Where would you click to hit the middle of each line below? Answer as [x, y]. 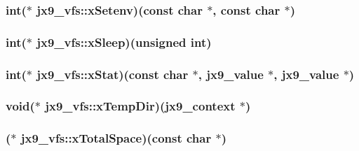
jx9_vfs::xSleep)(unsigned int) [124, 42]
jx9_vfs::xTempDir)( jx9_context [140, 106]
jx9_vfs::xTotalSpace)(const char [116, 138]
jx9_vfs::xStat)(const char [113, 74]
